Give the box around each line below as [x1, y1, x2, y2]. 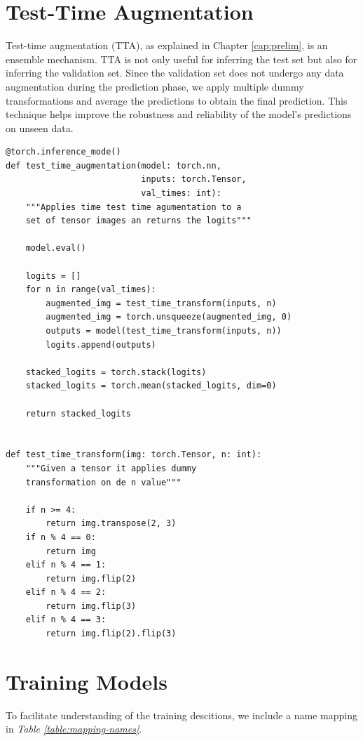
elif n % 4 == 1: [25, 560, 107, 570]
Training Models [6, 667, 167, 695]
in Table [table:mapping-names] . [6, 721, 142, 736]
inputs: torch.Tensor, [141, 174, 247, 185]
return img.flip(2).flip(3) [46, 629, 177, 639]
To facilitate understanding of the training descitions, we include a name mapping [6, 707, 358, 722]
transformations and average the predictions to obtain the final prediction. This [6, 93, 348, 107]
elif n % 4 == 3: [25, 615, 107, 625]
